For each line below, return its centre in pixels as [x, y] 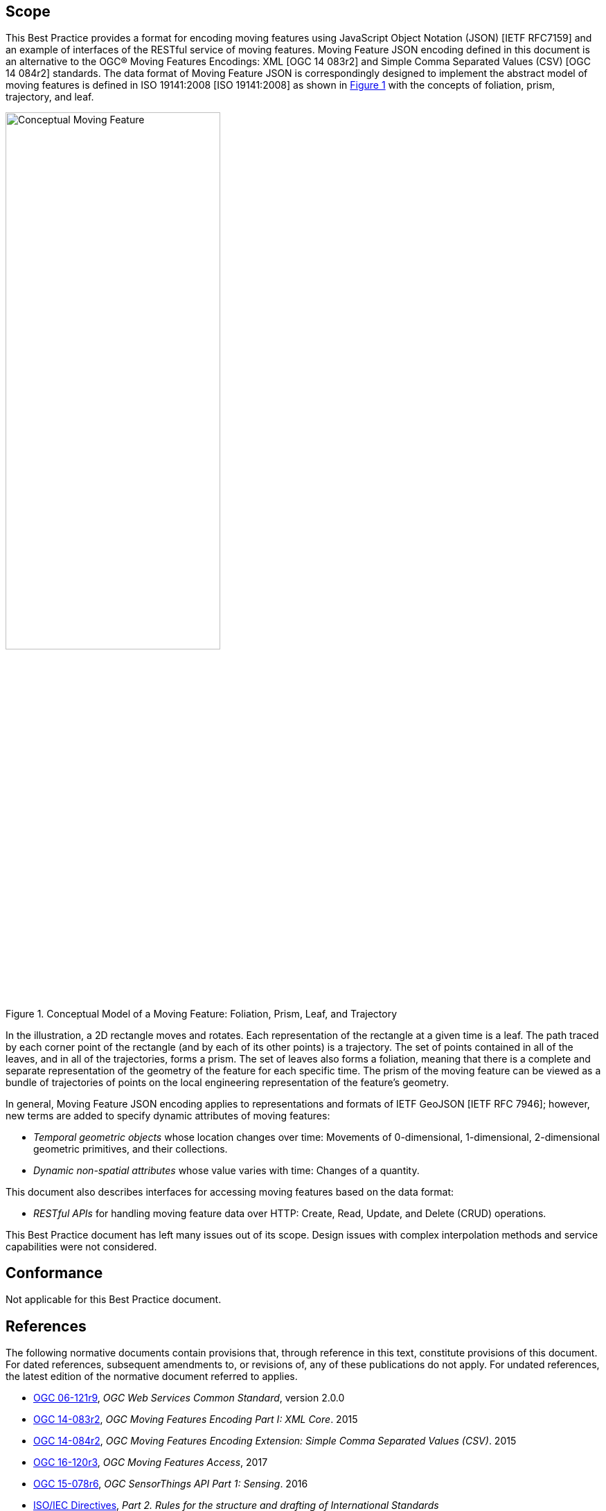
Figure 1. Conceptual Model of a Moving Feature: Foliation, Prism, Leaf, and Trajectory [202, 1013]
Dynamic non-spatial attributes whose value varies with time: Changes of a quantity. [226, 1170]
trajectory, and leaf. [50, 97]
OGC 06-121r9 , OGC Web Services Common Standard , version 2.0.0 [189, 1398]
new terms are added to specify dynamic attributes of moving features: [168, 1115]
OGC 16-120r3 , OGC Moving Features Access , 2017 [151, 1462]
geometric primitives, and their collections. [131, 1148]
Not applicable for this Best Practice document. [114, 1300]
